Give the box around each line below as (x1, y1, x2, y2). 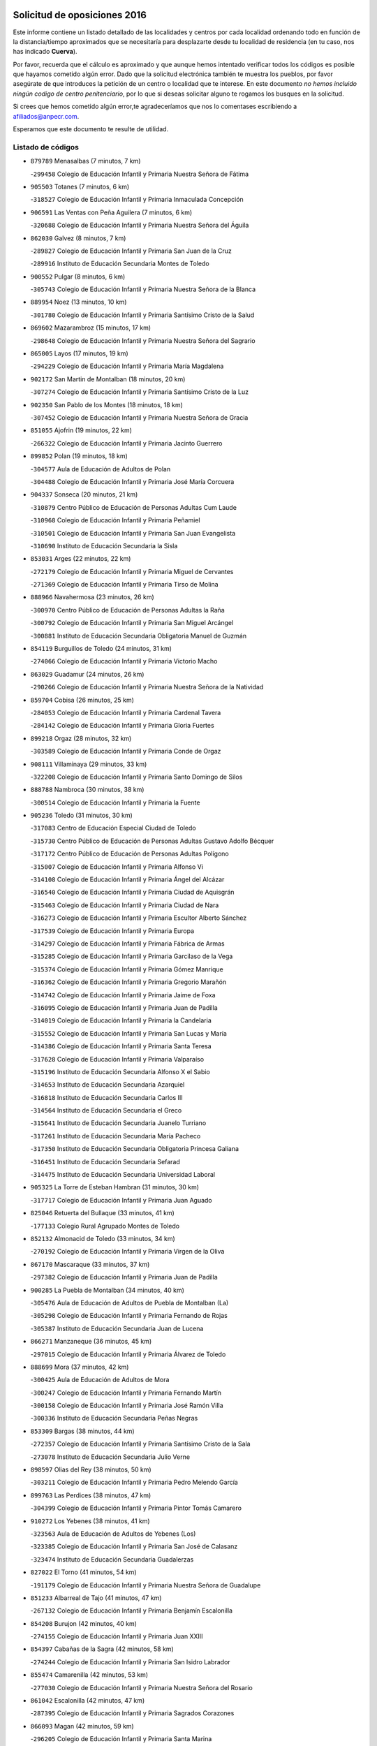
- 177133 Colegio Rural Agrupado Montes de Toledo (30, 1222, 180, 1230)
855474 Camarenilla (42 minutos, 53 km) (30, 1671, 149, 1679)
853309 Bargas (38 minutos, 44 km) (30, 1427, 135, 1435)
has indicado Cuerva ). (13, 47, 77, 56)
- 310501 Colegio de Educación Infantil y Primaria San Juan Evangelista (30, 529, 236, 537)
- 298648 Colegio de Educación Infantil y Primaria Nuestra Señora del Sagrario (30, 336, 256, 345)
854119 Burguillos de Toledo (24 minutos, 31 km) (30, 645, 172, 653)
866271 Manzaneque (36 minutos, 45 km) (30, 1337, 152, 1346)
